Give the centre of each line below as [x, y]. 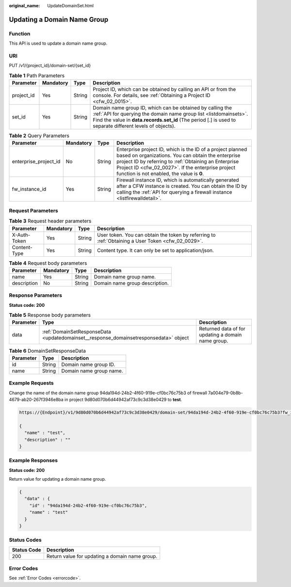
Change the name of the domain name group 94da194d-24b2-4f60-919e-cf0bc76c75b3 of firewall [108, 393]
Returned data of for [222, 329]
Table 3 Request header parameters [50, 221]
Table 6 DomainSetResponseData [48, 351]
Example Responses [33, 460]
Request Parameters [33, 210]
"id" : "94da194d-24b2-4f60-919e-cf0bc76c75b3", [88, 505]
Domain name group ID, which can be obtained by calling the [162, 108]
